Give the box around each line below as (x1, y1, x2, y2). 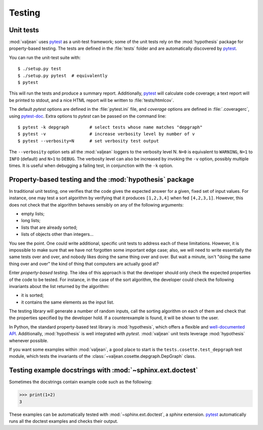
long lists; (21, 218, 41, 224)
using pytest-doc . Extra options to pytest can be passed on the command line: (9, 113, 167, 119)
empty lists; (21, 211, 45, 217)
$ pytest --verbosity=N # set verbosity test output (18, 138, 159, 143)
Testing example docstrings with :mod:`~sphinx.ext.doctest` (9, 366, 198, 374)
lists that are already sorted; (21, 225, 77, 230)
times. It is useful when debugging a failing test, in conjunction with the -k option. (9, 163, 173, 168)
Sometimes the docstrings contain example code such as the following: (9, 379, 152, 385)
